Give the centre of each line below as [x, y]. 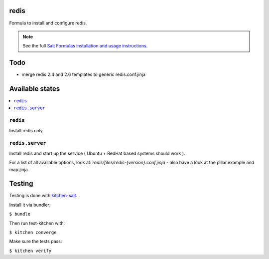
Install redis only [26, 130]
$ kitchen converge [33, 233]
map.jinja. [19, 169]
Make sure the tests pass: [36, 242]
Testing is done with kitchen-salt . [43, 196]
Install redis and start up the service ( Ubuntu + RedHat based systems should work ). [97, 153]
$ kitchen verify [30, 251]
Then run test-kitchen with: [37, 223]
